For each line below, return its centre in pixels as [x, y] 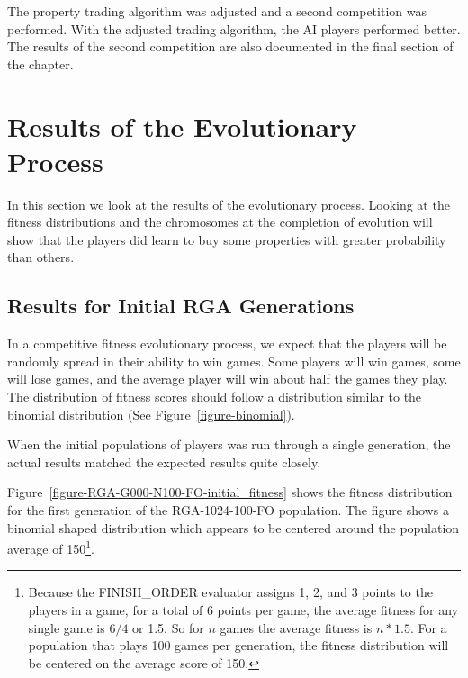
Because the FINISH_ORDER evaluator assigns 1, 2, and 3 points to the [230, 592]
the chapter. [40, 63]
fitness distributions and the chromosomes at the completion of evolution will [220, 222]
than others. [41, 257]
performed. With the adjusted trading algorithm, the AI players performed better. [234, 28]
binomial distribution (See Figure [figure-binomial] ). [151, 414]
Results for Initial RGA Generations [181, 306]
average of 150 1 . [51, 547]
